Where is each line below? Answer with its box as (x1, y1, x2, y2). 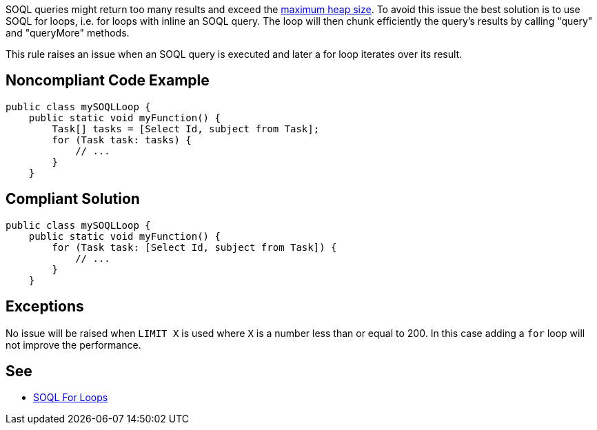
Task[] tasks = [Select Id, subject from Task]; (52, 123, 320, 134)
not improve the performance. (6, 338, 141, 351)
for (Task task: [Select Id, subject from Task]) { (52, 241, 337, 253)
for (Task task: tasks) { (52, 134, 192, 145)
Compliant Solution (6, 190, 140, 208)
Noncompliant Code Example (6, 72, 210, 90)
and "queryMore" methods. (6, 27, 130, 39)
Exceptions (6, 298, 84, 316)
